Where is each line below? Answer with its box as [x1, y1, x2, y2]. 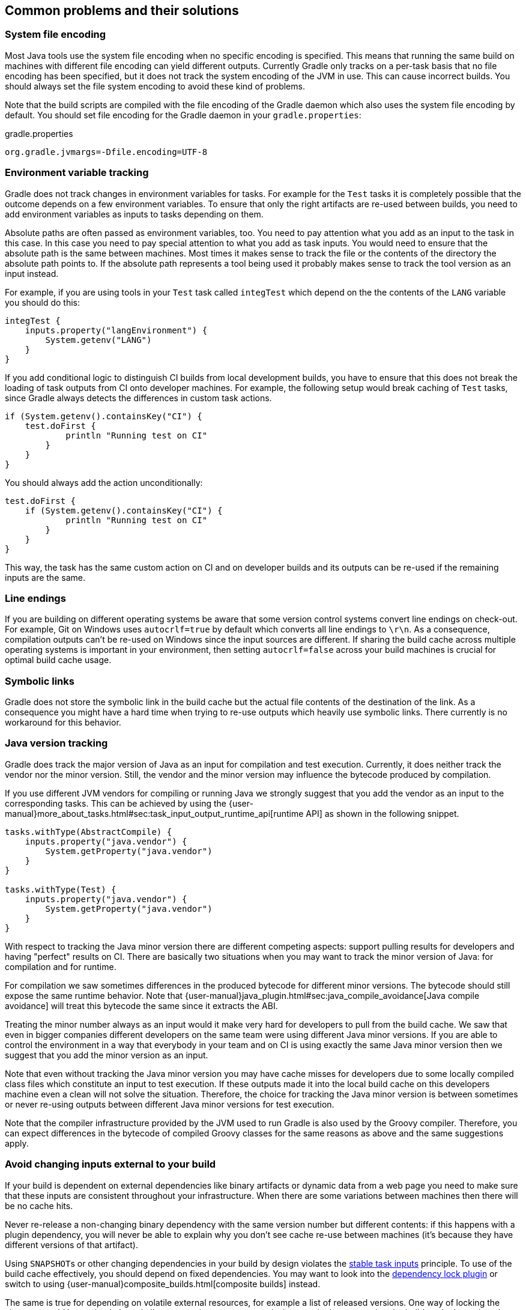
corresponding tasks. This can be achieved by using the [5, 798, 226, 808]
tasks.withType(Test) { [5, 884, 116, 894]
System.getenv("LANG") [45, 335, 152, 345]
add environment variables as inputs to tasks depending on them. [5, 208, 264, 219]
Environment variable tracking [5, 166, 149, 179]
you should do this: [5, 297, 80, 308]
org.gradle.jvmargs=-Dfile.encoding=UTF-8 [5, 147, 208, 157]
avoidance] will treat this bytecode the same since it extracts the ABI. [5, 1000, 278, 1011]
